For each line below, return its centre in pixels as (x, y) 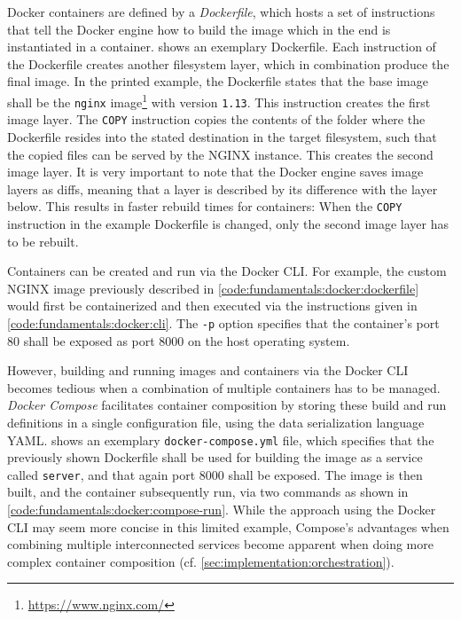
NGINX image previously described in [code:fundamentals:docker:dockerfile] (213, 288)
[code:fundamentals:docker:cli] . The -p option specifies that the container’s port (223, 322)
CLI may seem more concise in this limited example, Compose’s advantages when (228, 526)
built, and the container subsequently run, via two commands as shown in (208, 492)
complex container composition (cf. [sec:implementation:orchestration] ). (201, 561)
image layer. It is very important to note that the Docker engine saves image (215, 172)
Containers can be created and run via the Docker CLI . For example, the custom (227, 271)
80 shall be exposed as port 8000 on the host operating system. (179, 340)
